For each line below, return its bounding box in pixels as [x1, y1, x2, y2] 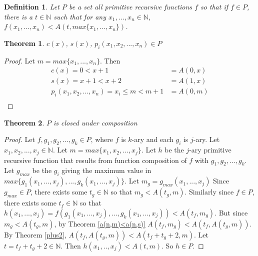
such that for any [53, 11, 106, 21]
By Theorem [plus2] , [4, 229, 66, 239]
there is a [4, 11, 33, 21]
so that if [200, 1, 228, 11]
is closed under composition [53, 117, 137, 127]
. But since [214, 207, 248, 217]
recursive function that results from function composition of [4, 154, 187, 165]
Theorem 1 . [4, 37, 44, 48]
